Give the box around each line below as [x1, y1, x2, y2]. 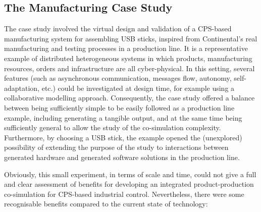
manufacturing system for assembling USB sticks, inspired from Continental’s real [4, 33, 257, 43]
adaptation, [4, 82, 40, 93]
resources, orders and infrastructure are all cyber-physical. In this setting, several [4, 63, 255, 73]
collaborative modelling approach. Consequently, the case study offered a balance [4, 92, 255, 103]
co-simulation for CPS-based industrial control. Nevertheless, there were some [4, 188, 244, 199]
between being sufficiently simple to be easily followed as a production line [4, 102, 235, 113]
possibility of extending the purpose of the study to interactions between [4, 142, 229, 152]
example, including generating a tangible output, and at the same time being [4, 112, 242, 123]
